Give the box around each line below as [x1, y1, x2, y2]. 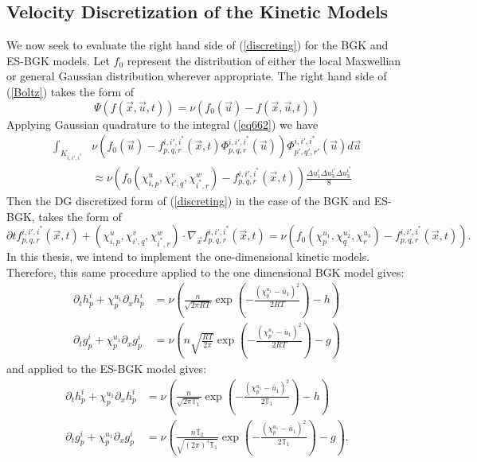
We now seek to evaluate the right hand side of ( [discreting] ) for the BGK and [6, 37, 389, 53]
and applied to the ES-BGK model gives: [6, 360, 207, 377]
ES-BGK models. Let [6, 52, 110, 68]
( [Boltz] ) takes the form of [6, 83, 135, 99]
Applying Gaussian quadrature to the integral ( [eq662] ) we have [6, 115, 319, 132]
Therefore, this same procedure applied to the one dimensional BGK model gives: [6, 263, 405, 280]
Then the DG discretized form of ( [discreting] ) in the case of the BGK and [6, 192, 371, 209]
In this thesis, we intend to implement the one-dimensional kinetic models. [6, 248, 370, 265]
